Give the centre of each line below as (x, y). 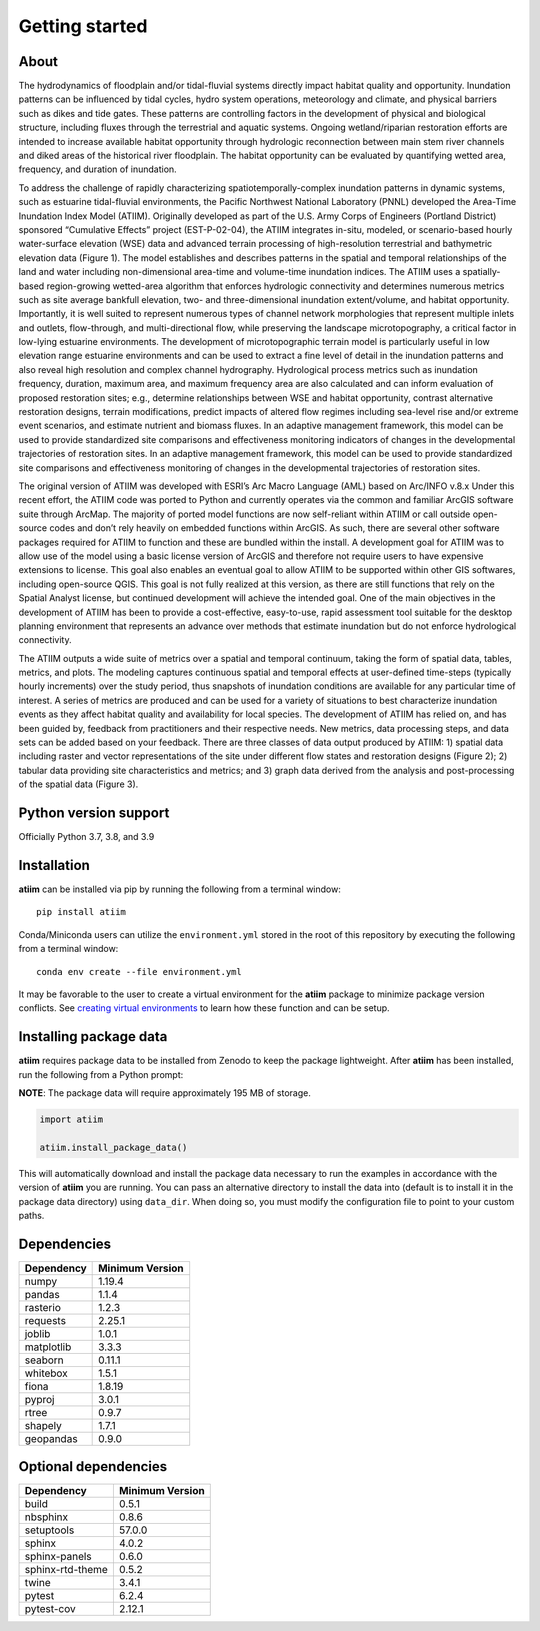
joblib (37, 1333)
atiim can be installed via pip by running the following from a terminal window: (180, 889)
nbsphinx (46, 1517)
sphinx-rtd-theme (66, 1570)
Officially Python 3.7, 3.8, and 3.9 (86, 837)
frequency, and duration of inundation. (97, 169)
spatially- (481, 272)
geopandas (51, 1438)
